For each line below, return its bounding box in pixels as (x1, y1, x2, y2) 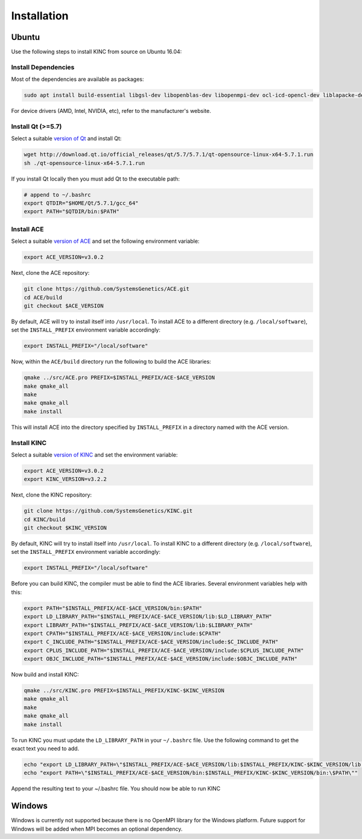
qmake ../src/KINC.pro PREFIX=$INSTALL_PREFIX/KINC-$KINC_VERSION (24, 687, 224, 694)
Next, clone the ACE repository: (11, 269, 90, 277)
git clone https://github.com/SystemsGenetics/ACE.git (24, 286, 189, 292)
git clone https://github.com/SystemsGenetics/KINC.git (24, 507, 193, 515)
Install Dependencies (11, 63, 75, 71)
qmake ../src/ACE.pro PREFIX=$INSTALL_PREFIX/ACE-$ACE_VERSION (24, 374, 215, 381)
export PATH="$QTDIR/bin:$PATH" (24, 208, 120, 215)
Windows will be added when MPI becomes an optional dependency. (11, 825, 183, 832)
